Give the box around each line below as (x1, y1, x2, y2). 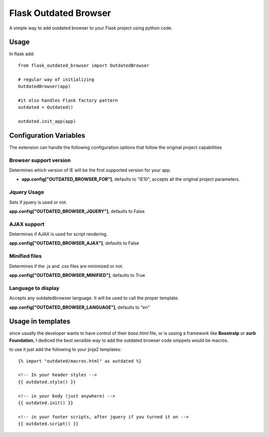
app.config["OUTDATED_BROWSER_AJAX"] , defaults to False (9, 240, 139, 246)
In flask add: (9, 51, 35, 57)
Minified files (9, 252, 42, 259)
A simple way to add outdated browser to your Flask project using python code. (9, 25, 173, 31)
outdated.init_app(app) (18, 118, 76, 124)
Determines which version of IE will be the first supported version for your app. (9, 167, 171, 173)
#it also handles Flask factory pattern (18, 97, 118, 103)
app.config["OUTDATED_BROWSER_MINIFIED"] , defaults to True (9, 272, 145, 278)
